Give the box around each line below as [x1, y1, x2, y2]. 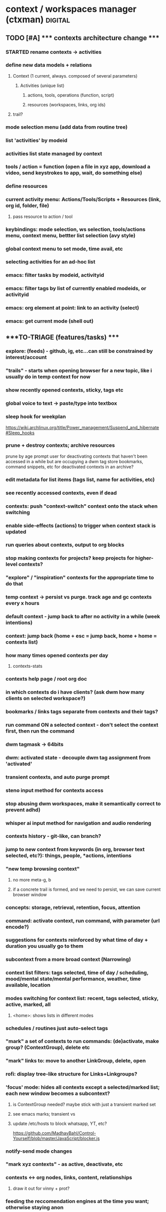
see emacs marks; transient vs [12, 1111, 76, 1117]
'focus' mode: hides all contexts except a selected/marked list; [5, 1084, 160, 1091]
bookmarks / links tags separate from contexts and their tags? [5, 708, 159, 715]
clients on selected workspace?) [5, 695, 85, 702]
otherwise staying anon [5, 1204, 64, 1211]
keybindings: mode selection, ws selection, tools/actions [5, 226, 146, 233]
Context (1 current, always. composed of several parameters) [12, 73, 138, 79]
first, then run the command [5, 728, 75, 735]
